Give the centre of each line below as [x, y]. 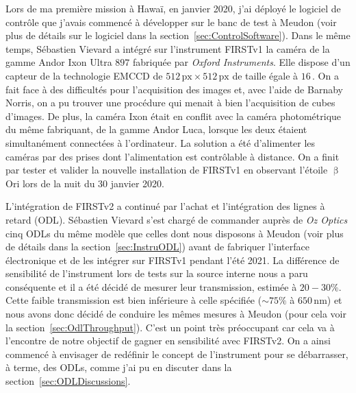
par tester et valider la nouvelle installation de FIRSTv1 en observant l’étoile [167, 170]
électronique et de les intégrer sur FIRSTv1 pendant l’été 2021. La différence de [173, 260]
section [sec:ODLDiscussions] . [68, 381]
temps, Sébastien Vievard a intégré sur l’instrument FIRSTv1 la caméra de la [168, 48]
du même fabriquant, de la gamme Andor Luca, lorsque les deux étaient [156, 129]
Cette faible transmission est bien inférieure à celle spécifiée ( [134, 300]
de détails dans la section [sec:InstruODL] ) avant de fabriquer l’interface [157, 247]
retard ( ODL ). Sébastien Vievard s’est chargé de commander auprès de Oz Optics [177, 219]
